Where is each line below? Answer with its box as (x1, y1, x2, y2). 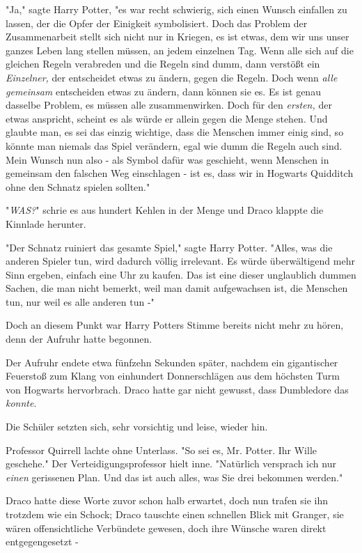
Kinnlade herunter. (6, 216, 86, 231)
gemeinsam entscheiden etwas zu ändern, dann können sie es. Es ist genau (6, 84, 321, 98)
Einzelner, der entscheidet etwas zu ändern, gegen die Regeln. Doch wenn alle (6, 70, 338, 84)
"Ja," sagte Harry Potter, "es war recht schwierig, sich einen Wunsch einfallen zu (6, 2, 347, 16)
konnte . (6, 396, 37, 410)
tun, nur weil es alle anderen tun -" (6, 294, 155, 309)
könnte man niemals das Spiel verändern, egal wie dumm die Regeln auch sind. (6, 138, 343, 153)
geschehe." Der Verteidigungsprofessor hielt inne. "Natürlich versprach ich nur (6, 456, 336, 471)
